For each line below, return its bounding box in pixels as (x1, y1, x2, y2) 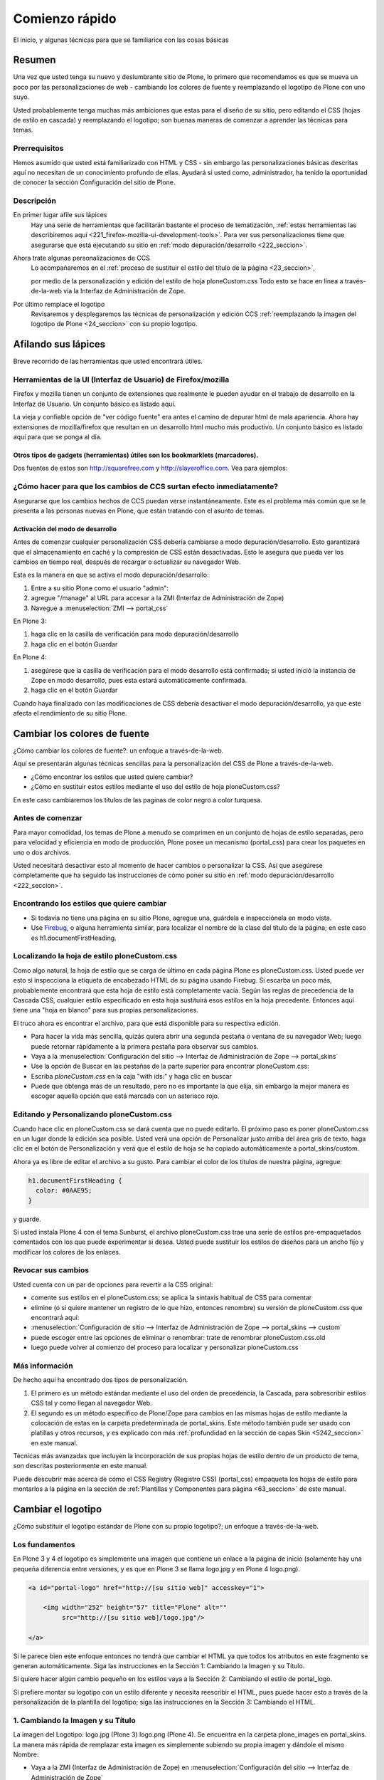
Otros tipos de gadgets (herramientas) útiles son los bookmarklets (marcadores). (13, 451, 259, 459)
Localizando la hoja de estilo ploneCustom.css (13, 951, 178, 961)
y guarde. (13, 1215, 42, 1223)
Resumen (13, 54, 56, 66)
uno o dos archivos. (13, 848, 71, 857)
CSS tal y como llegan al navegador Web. (31, 1399, 152, 1408)
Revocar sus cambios (13, 1265, 89, 1275)
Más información (13, 1361, 74, 1371)
